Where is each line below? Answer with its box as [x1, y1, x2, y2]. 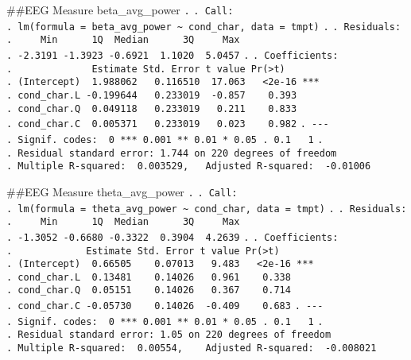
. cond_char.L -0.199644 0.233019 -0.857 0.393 [6, 89, 297, 101]
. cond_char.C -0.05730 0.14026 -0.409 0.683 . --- [6, 300, 324, 312]
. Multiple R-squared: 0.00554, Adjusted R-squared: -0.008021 [6, 343, 377, 354]
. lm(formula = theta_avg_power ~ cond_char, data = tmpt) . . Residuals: [6, 203, 407, 215]
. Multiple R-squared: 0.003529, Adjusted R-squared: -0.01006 [6, 161, 371, 172]
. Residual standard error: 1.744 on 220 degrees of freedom [6, 147, 337, 159]
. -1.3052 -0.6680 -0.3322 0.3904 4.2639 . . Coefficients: [6, 231, 339, 243]
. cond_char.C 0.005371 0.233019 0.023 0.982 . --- [6, 118, 329, 130]
